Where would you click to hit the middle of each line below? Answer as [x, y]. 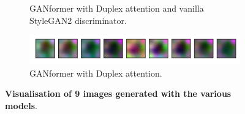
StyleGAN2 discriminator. [78, 20]
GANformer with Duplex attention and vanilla [117, 8]
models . [21, 105]
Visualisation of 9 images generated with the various [118, 93]
